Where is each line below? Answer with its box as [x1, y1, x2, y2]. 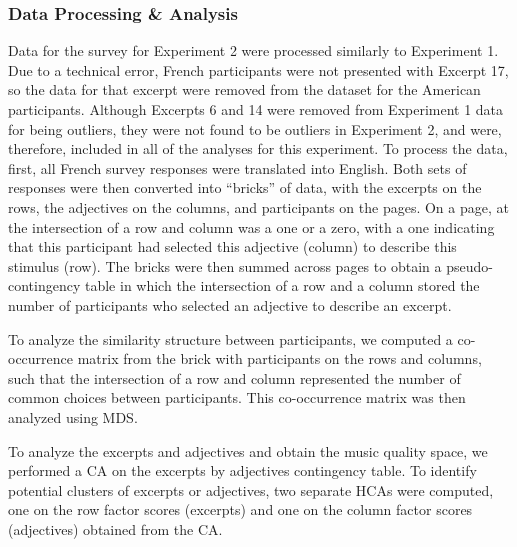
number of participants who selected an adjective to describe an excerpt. [8, 294, 452, 315]
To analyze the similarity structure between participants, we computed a [8, 328, 453, 349]
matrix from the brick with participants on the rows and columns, [77, 348, 482, 369]
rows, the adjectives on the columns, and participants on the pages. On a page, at [8, 196, 509, 217]
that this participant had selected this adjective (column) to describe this [8, 236, 457, 257]
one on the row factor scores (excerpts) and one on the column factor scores [8, 499, 473, 520]
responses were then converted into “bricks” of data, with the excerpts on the [8, 177, 482, 198]
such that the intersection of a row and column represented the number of [8, 367, 461, 388]
